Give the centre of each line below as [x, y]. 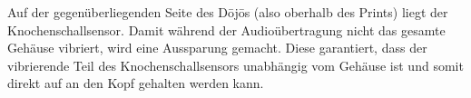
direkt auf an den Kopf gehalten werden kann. [136, 83]
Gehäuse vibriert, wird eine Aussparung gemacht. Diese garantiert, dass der [217, 48]
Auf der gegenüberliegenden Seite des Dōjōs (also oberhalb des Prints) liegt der [228, 12]
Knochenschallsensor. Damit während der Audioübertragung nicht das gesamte [226, 29]
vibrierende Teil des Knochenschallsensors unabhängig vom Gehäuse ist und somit [235, 65]
